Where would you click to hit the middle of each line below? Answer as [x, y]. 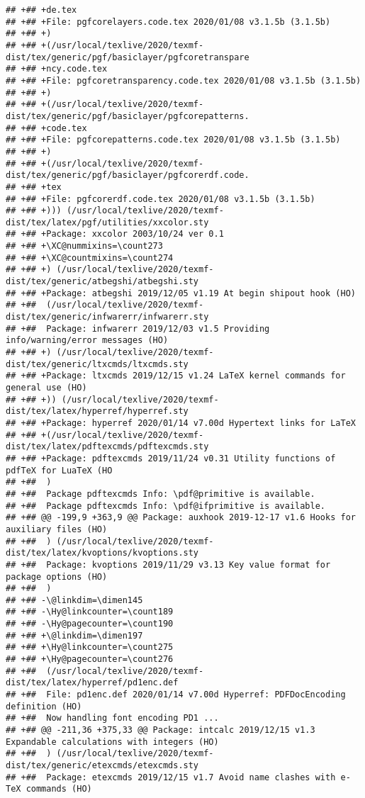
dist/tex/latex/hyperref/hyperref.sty [97, 411]
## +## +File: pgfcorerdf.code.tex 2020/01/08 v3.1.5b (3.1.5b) [161, 199]
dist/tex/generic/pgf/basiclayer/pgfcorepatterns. [128, 116]
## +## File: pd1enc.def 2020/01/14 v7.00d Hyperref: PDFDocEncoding [176, 695]
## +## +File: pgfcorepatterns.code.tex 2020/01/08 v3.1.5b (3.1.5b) [173, 140]
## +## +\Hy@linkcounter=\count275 [90, 647]
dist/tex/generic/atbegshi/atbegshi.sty [102, 282]
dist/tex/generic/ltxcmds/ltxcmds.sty [97, 364]
